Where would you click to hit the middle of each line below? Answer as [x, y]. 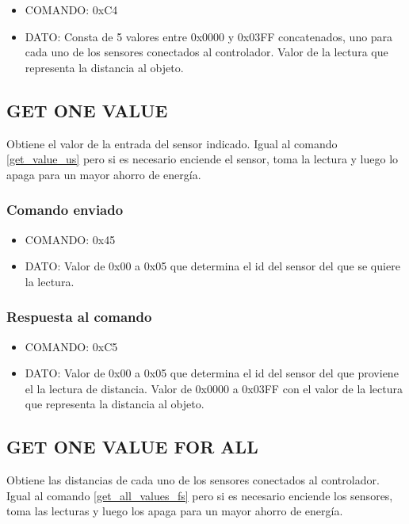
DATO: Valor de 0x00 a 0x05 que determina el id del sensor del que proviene [212, 373]
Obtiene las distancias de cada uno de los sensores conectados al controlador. [193, 480]
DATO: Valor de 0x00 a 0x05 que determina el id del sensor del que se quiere [212, 266]
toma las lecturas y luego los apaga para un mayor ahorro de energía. [175, 511]
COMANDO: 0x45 [70, 239]
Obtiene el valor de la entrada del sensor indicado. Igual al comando [172, 143]
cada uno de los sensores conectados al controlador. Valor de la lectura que [206, 52]
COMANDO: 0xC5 [71, 346]
